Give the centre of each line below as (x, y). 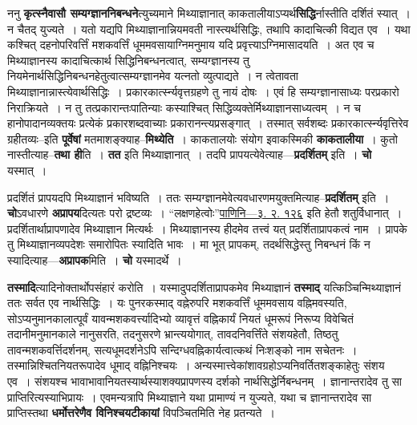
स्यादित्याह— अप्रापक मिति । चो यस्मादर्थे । (95, 259)
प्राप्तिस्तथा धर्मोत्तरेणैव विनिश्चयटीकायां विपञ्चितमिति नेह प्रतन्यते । (141, 413)
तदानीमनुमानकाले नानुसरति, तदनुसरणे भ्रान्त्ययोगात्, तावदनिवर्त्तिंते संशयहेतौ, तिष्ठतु (173, 334)
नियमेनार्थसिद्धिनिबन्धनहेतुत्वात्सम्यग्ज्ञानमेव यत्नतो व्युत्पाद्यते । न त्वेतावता (153, 76)
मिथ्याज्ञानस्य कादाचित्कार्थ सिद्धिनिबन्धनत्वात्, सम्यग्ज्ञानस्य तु (128, 60)
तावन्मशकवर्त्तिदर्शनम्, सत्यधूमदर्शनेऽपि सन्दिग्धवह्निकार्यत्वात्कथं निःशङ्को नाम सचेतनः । (182, 349)
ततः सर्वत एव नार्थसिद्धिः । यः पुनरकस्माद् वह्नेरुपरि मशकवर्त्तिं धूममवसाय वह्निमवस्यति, (177, 303)
